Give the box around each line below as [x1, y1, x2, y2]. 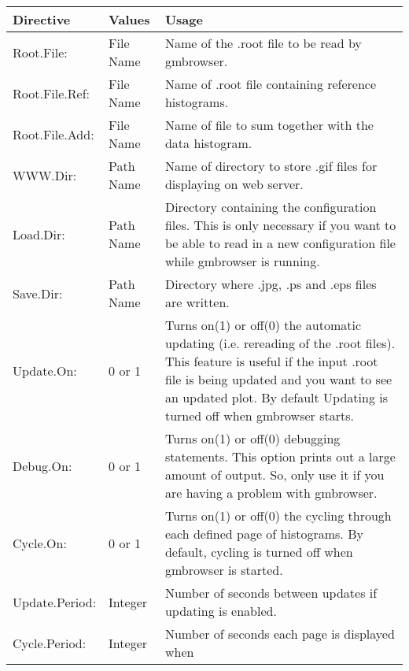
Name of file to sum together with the [164, 116, 374, 134]
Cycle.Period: [13, 633, 87, 652]
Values [109, 10, 150, 28]
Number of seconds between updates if [164, 584, 378, 602]
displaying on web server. [164, 175, 304, 193]
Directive [13, 10, 71, 28]
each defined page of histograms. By [164, 525, 363, 543]
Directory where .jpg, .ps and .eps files [164, 275, 377, 293]
